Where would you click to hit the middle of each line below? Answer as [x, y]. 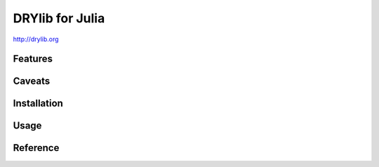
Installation [38, 104]
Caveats [32, 81]
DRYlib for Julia [59, 18]
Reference [36, 148]
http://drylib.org [36, 39]
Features [33, 59]
